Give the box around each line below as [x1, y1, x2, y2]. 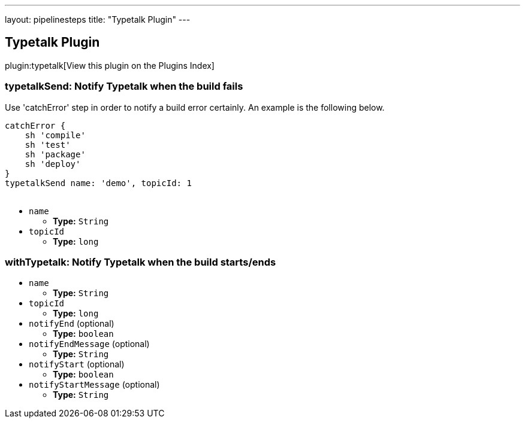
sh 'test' [25, 139, 71, 150]
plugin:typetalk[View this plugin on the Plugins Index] [5, 60, 215, 71]
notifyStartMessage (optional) [29, 379, 160, 390]
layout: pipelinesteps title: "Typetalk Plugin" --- [5, 14, 191, 25]
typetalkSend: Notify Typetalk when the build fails [5, 80, 243, 93]
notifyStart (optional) [29, 359, 125, 370]
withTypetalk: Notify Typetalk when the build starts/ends [5, 255, 276, 268]
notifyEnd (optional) [29, 318, 114, 329]
